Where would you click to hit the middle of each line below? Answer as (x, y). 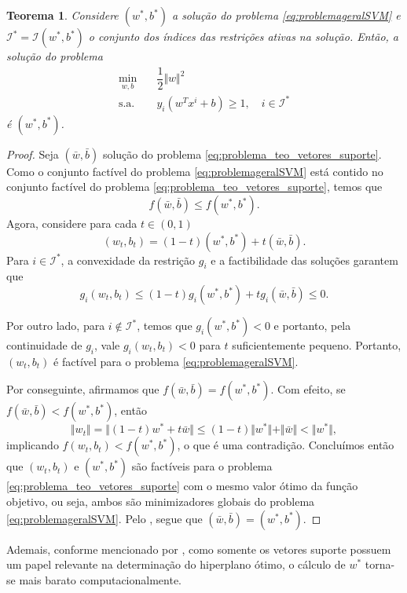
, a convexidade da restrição (128, 260)
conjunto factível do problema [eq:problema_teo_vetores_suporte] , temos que (194, 187)
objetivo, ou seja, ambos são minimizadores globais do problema (161, 501)
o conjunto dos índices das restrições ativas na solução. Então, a (244, 36)
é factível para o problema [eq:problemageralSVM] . (176, 361)
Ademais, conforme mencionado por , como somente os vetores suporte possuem (199, 549)
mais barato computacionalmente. (101, 579)
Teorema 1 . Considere (62, 15)
